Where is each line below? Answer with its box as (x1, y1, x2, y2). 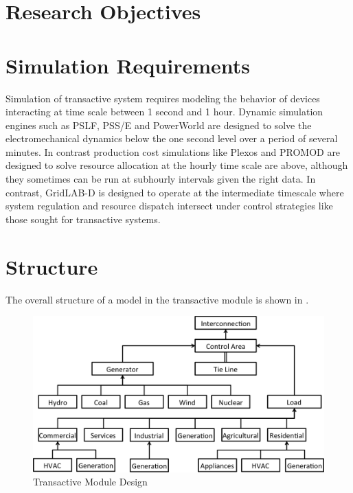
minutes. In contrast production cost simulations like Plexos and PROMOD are (5, 144, 341, 159)
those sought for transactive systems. (5, 211, 161, 226)
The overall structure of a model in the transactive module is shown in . (5, 292, 309, 306)
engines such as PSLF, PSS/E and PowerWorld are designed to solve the (5, 117, 312, 132)
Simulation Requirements (5, 51, 250, 79)
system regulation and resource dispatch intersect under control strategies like (5, 198, 333, 213)
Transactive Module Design (33, 474, 148, 489)
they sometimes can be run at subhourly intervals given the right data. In (5, 172, 316, 186)
